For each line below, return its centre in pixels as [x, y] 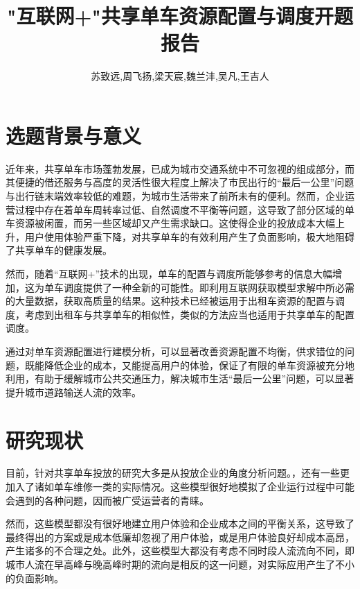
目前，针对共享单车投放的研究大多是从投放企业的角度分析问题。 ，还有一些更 [178, 473]
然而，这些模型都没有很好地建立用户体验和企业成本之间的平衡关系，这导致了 [180, 523]
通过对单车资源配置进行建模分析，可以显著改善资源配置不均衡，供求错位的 [175, 351]
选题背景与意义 [74, 135]
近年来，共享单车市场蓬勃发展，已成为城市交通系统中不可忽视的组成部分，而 [180, 168]
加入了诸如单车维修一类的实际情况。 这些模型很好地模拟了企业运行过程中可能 [180, 487]
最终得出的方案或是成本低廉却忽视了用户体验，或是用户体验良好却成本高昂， [180, 537]
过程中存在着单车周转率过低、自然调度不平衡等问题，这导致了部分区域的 [180, 209]
